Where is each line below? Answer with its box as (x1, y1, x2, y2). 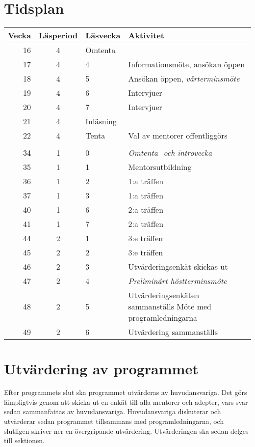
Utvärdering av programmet (4, 359, 199, 379)
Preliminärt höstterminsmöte (128, 275, 227, 287)
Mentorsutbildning (128, 161, 192, 173)
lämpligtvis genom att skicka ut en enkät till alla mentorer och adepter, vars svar (4, 396, 248, 407)
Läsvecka (85, 29, 121, 41)
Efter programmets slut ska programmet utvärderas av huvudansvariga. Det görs (4, 387, 247, 397)
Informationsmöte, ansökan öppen (128, 58, 245, 70)
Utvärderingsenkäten (128, 289, 200, 301)
